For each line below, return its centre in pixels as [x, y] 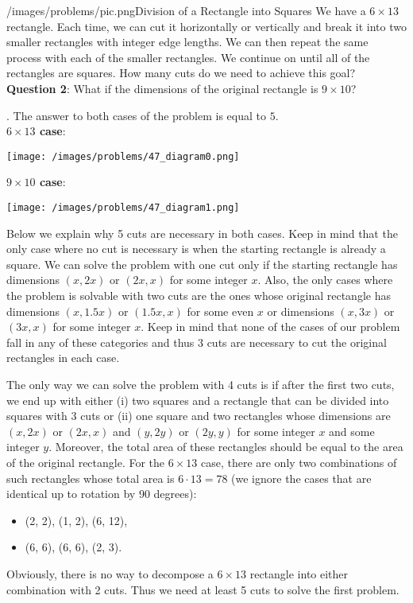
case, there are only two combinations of [299, 462]
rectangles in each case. [63, 358]
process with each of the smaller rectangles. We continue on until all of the [188, 57]
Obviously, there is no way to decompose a [110, 573]
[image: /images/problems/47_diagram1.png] [123, 208]
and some [352, 431]
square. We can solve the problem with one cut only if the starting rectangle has [202, 264]
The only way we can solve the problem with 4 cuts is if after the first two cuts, [201, 384]
